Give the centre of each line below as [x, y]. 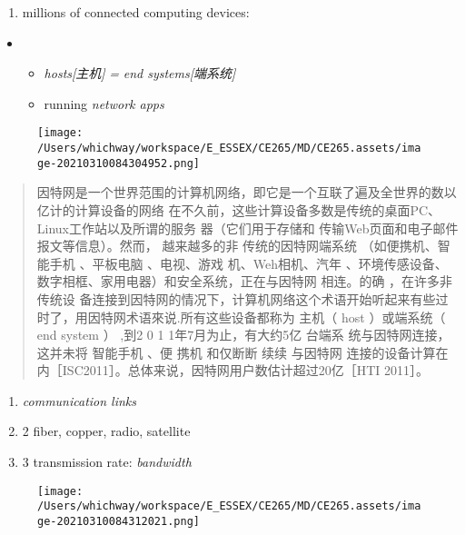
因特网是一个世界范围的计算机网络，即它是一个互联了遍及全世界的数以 [247, 192]
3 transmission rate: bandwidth [107, 462]
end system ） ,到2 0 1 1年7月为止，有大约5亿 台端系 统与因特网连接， [243, 335]
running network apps [104, 103]
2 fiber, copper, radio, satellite [106, 431]
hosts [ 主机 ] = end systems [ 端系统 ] [140, 73]
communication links [79, 400]
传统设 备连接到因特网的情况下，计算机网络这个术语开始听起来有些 [236, 298]
